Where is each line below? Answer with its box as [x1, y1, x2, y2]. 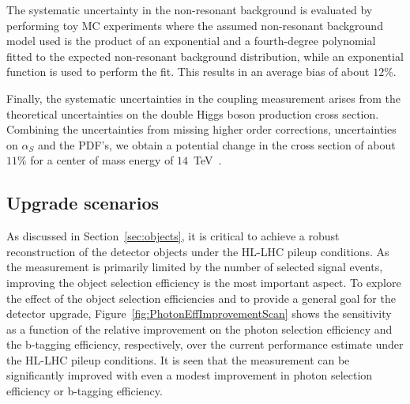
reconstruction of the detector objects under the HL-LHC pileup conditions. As [6, 243, 389, 259]
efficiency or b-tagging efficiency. [6, 383, 163, 399]
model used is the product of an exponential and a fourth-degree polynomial [6, 32, 376, 49]
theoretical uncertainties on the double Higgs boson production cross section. [6, 105, 379, 122]
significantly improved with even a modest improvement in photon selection [6, 367, 373, 383]
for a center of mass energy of [30, 152, 174, 168]
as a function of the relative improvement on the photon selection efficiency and [6, 320, 393, 337]
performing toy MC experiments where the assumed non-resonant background [6, 17, 383, 33]
